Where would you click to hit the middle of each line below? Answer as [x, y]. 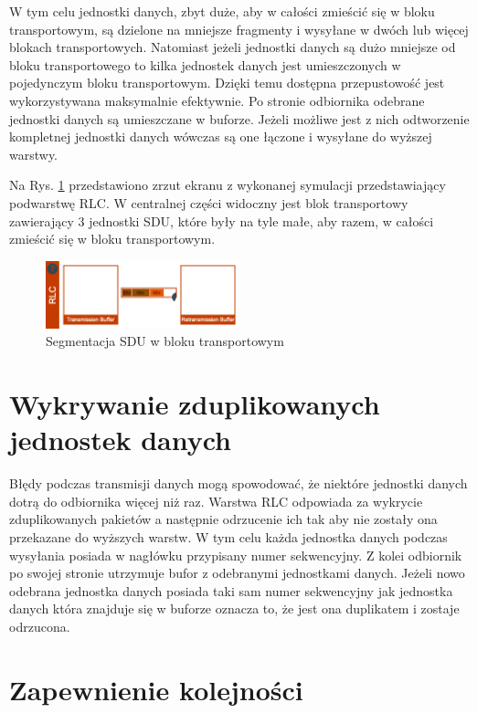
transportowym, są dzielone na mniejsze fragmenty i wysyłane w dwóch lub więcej [239, 29]
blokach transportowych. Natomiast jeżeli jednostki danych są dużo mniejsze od [233, 47]
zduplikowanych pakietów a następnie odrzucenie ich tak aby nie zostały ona [223, 519]
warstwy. [34, 154]
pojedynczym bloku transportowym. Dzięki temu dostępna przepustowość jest [227, 83]
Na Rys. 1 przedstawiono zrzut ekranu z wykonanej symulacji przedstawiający [228, 185]
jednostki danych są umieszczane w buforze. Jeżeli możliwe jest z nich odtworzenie [239, 118]
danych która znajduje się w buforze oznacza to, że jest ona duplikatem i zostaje [234, 608]
